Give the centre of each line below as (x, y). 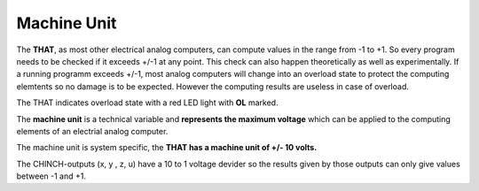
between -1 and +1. (51, 176)
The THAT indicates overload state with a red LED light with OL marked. (147, 103)
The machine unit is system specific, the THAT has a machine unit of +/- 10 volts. (167, 148)
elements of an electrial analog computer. (92, 131)
